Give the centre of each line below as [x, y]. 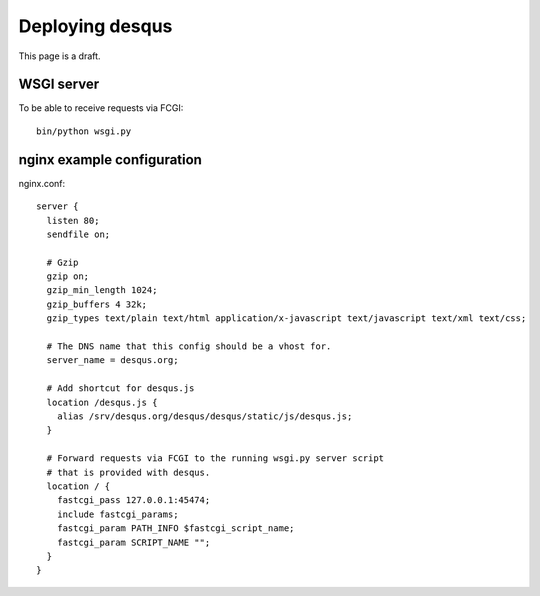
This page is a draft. [59, 56]
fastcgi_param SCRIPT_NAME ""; [133, 542]
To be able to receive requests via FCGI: [101, 108]
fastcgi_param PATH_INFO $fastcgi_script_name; [175, 528]
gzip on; [68, 276]
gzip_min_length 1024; [102, 290]
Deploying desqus [95, 26]
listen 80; [73, 220]
